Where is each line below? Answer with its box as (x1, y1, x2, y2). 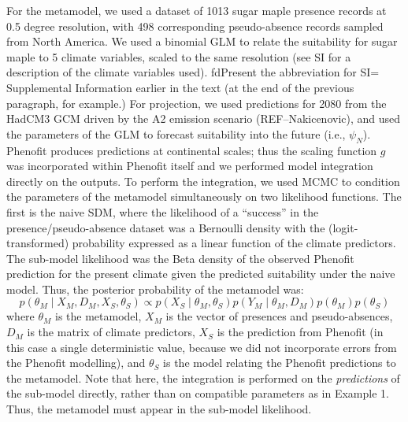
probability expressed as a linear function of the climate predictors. (72, 235, 396, 251)
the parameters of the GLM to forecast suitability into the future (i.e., (6, 125, 346, 142)
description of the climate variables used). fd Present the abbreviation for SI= (6, 64, 380, 80)
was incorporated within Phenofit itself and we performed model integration (6, 157, 373, 174)
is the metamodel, (55, 308, 142, 324)
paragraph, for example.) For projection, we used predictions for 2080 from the (6, 94, 387, 111)
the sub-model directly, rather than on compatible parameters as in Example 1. (6, 385, 389, 402)
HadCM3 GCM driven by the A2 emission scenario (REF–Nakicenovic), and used (6, 110, 401, 127)
